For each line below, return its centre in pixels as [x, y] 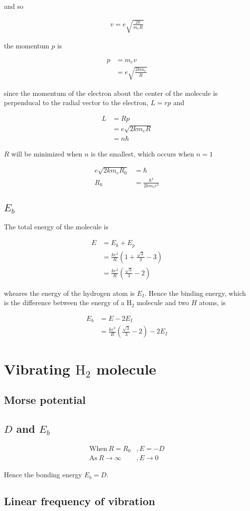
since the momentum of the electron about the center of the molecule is [111, 93]
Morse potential [45, 400]
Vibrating [37, 368]
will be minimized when [47, 153]
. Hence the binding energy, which [195, 293]
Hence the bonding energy [43, 475]
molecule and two [163, 302]
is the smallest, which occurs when [143, 153]
